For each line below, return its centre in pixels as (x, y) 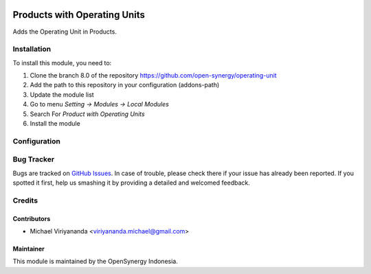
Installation (32, 49)
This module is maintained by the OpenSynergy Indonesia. (95, 262)
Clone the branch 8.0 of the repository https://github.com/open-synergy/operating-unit (154, 76)
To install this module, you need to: (62, 62)
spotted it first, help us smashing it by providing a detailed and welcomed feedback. (131, 183)
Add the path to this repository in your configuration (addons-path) (125, 85)
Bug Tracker (34, 159)
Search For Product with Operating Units (87, 114)
